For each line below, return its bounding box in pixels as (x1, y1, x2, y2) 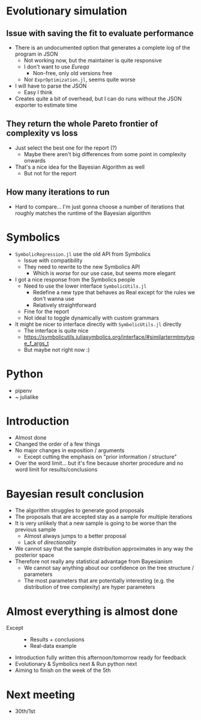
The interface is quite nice (23, 327, 89, 334)
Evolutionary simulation (6, 4, 128, 18)
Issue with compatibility (23, 256, 83, 264)
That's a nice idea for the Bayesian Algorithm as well (14, 163, 145, 171)
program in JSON (14, 50, 58, 58)
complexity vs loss (6, 128, 78, 139)
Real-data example (29, 643, 77, 650)
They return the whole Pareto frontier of (6, 119, 158, 129)
